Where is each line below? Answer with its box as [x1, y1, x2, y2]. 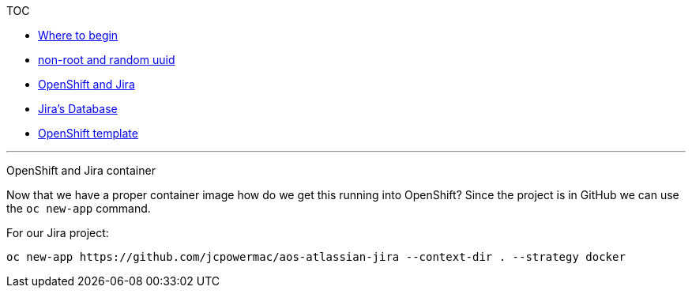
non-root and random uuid [38, 53, 175, 66]
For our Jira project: [6, 226, 109, 239]
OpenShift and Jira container [6, 164, 156, 177]
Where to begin [38, 28, 118, 42]
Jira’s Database [38, 102, 118, 115]
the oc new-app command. [6, 202, 151, 215]
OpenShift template [38, 126, 138, 140]
